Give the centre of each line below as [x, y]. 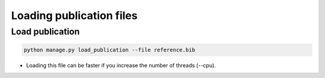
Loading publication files [74, 15]
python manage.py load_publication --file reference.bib [110, 50]
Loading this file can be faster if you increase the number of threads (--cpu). [121, 65]
